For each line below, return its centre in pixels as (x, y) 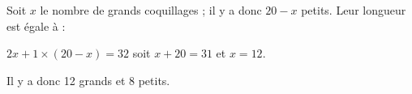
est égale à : (36, 26)
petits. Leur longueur (354, 10)
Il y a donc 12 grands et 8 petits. (88, 80)
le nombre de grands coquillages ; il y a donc (151, 10)
